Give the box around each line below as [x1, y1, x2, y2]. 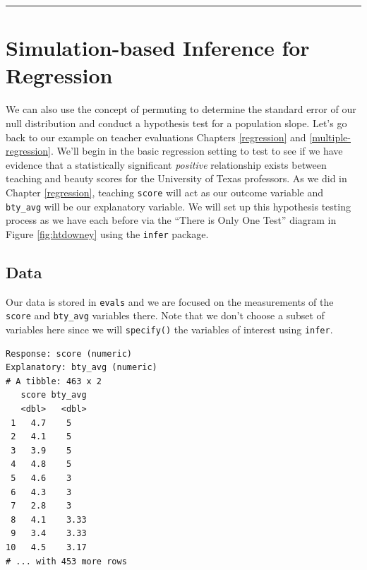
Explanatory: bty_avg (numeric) [6, 362, 157, 373]
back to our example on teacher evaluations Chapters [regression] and [6, 129, 306, 144]
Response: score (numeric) [6, 348, 132, 359]
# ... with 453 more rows [6, 556, 127, 566]
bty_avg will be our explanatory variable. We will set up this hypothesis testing [6, 198, 351, 213]
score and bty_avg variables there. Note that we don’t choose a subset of [6, 308, 325, 323]
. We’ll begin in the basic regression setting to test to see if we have [51, 143, 343, 158]
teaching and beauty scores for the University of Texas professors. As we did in [6, 171, 347, 186]
